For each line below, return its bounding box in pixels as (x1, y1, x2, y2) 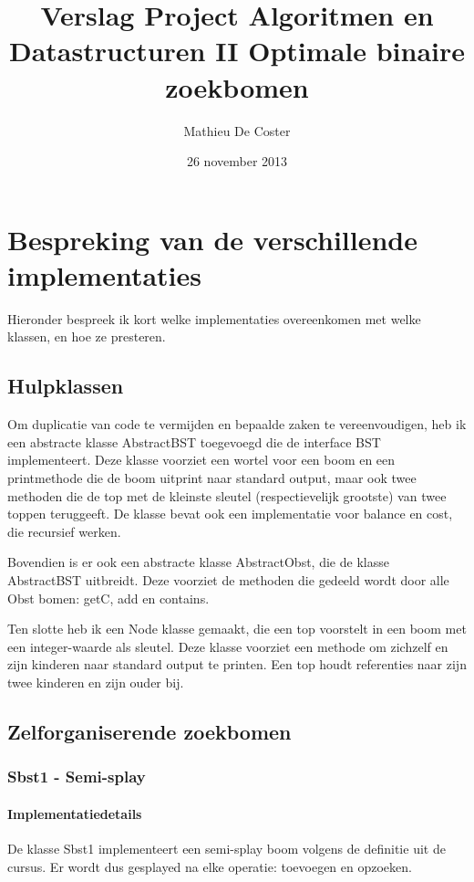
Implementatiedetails (7, 803, 142, 823)
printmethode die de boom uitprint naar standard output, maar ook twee (7, 467, 417, 487)
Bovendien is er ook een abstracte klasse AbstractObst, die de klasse (7, 552, 389, 572)
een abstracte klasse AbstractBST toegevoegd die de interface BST (7, 432, 381, 451)
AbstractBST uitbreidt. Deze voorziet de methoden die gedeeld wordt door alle (7, 570, 449, 589)
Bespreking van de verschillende (7, 220, 418, 257)
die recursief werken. (7, 521, 121, 541)
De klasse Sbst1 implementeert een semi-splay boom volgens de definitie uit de (7, 838, 446, 857)
